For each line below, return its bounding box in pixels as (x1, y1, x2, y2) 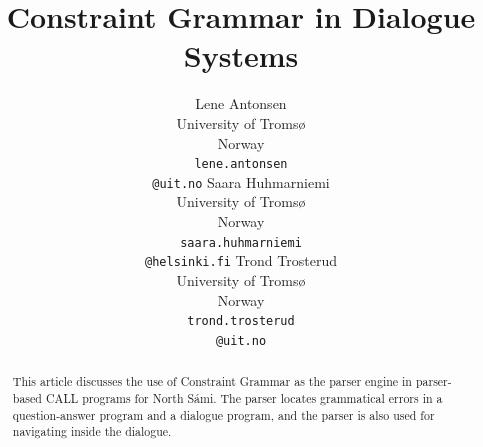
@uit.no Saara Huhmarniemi (152, 171, 330, 192)
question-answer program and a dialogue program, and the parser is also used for (12, 406, 435, 423)
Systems (183, 35, 299, 76)
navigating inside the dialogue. (12, 423, 172, 440)
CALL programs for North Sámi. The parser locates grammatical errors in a (45, 389, 443, 406)
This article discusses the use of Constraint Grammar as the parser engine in (12, 373, 412, 390)
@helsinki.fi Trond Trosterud (145, 250, 337, 271)
